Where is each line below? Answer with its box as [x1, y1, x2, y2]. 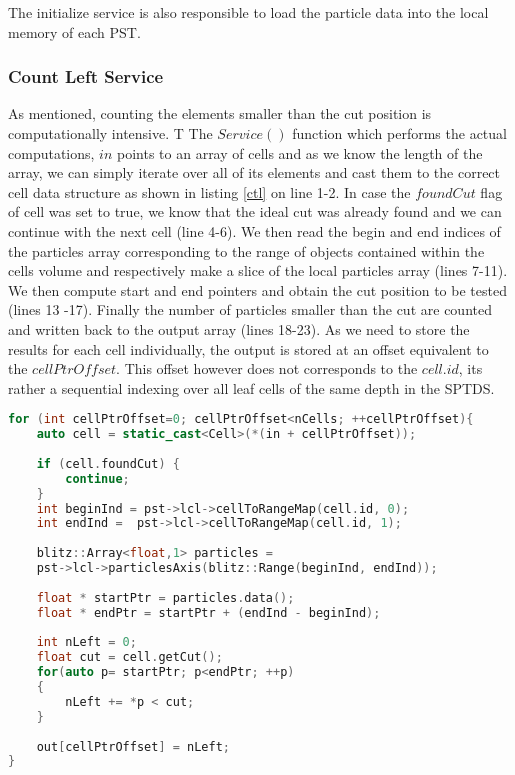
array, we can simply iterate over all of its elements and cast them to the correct [8, 162, 501, 183]
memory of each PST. [8, 21, 141, 42]
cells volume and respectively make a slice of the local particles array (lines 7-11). [8, 260, 508, 281]
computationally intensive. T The [8, 123, 213, 143]
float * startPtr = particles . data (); [36, 590, 295, 605]
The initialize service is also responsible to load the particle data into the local [8, 2, 489, 22]
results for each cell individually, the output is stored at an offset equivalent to [8, 338, 489, 359]
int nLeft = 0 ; [36, 635, 137, 650]
